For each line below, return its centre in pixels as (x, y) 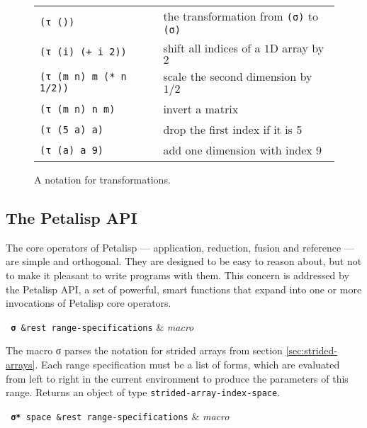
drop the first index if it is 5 (233, 129)
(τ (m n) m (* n (83, 77)
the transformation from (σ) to (241, 16)
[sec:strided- (312, 350)
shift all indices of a (212, 48)
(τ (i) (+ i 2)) (83, 52)
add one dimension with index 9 (243, 150)
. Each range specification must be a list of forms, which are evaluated (187, 365)
